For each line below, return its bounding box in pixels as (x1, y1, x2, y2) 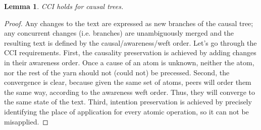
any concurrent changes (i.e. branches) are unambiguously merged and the (4, 28, 234, 38)
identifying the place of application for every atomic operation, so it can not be (4, 106, 249, 116)
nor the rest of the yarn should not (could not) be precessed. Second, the (4, 67, 230, 77)
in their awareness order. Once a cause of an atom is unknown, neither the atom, (4, 57, 254, 67)
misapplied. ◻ (4, 116, 48, 126)
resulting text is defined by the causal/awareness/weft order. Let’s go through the (4, 37, 257, 48)
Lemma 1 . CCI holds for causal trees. (4, 1, 124, 11)
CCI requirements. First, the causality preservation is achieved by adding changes (4, 47, 256, 58)
